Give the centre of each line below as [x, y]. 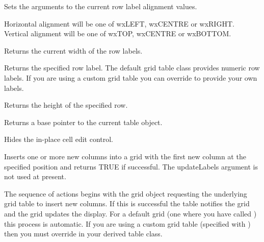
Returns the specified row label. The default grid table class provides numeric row [132, 68]
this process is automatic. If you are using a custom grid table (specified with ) [127, 223]
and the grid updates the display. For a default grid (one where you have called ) [130, 213]
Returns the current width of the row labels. [73, 50]
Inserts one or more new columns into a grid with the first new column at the [125, 156]
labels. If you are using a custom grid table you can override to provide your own [131, 77]
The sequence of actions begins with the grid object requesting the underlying [126, 193]
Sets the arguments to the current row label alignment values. [101, 6]
